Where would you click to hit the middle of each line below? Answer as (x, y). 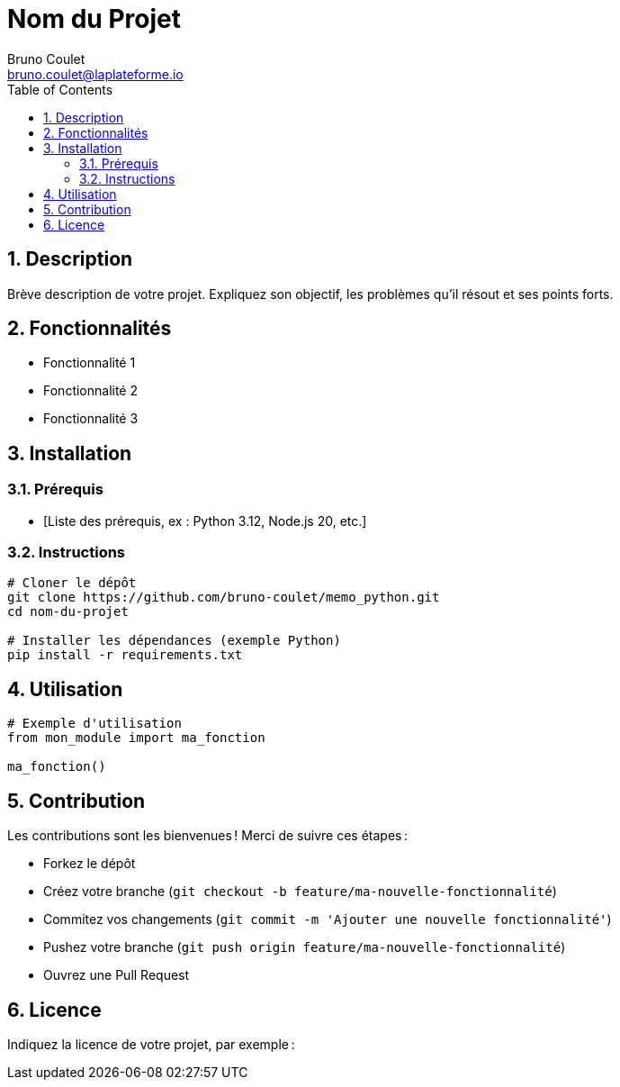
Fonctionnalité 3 (91, 419)
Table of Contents (60, 89)
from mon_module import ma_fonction (136, 738)
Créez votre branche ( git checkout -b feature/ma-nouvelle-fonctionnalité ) (300, 892)
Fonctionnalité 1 (90, 363)
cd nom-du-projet (68, 612)
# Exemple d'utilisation (94, 724)
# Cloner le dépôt (72, 583)
